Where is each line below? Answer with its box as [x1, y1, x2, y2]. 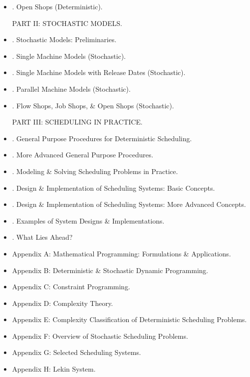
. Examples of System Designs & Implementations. [12, 215, 165, 226]
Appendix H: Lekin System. [12, 364, 96, 374]
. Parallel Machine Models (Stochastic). [12, 83, 131, 94]
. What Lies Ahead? [12, 232, 73, 242]
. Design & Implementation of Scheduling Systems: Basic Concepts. [12, 182, 215, 193]
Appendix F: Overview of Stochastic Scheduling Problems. [12, 330, 188, 341]
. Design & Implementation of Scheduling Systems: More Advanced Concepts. [12, 199, 246, 209]
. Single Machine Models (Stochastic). [12, 50, 126, 61]
